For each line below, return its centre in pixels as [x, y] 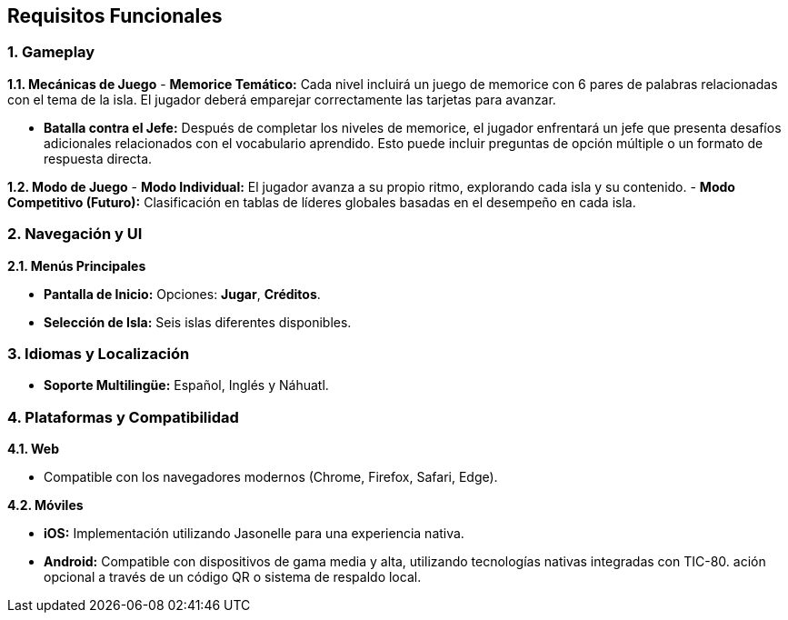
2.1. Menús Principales [77, 265]
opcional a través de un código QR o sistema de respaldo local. [233, 577]
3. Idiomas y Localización [99, 353]
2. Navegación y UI [75, 234]
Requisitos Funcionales [115, 16]
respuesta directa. [98, 158]
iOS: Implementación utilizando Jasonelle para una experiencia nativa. [254, 534]
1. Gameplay [51, 52]
